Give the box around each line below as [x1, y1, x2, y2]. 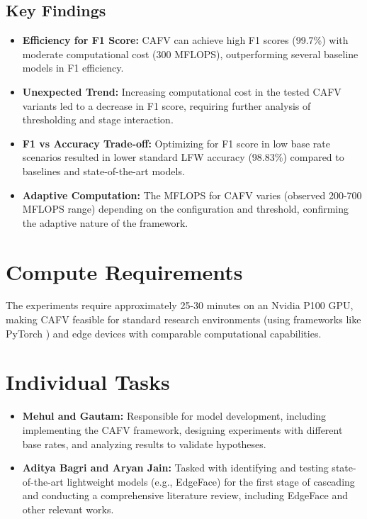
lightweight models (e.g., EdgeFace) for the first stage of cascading [67, 474, 355, 489]
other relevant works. [22, 501, 114, 516]
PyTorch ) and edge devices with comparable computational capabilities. [6, 325, 322, 340]
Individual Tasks [6, 367, 170, 396]
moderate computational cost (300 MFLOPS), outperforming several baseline [22, 46, 358, 61]
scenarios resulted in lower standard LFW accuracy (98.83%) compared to [22, 150, 344, 164]
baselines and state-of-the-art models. [22, 163, 185, 178]
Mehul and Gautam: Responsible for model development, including [22, 408, 327, 423]
